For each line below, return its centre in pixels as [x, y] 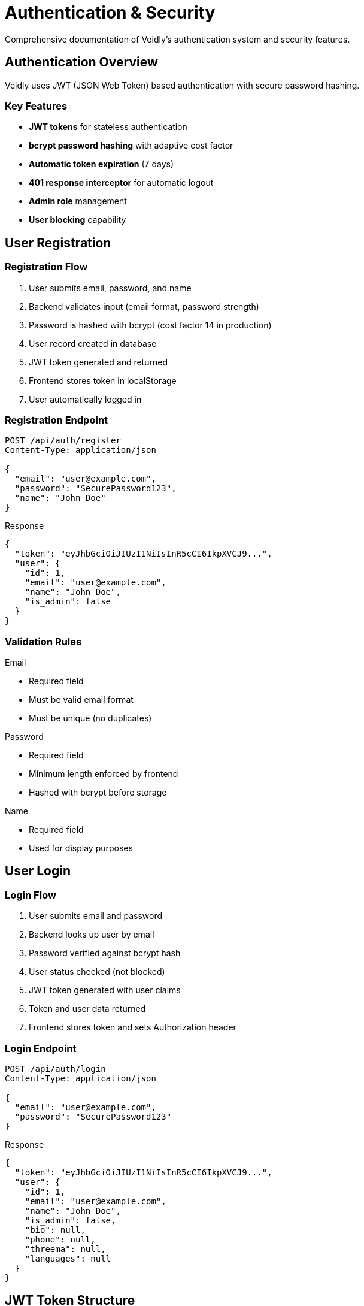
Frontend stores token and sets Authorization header [133, 1027]
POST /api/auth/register [63, 441]
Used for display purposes [81, 848]
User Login [38, 871]
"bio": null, [55, 1230]
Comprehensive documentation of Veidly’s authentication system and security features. [178, 39]
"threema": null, [65, 1249]
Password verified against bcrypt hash [105, 953]
